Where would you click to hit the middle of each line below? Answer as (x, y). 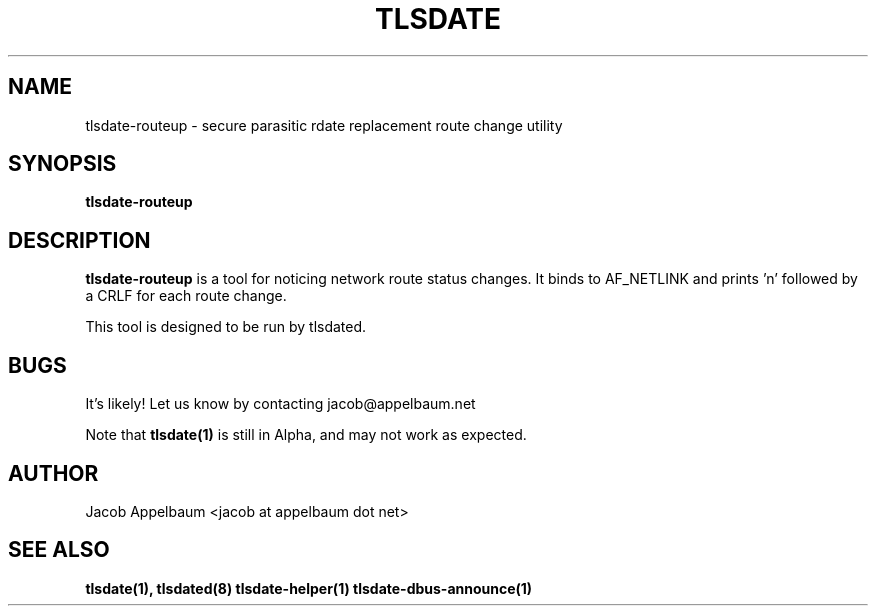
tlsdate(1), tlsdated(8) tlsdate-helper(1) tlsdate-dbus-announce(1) (309, 588)
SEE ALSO (59, 550)
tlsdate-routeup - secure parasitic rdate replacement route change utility (324, 125)
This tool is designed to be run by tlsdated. (226, 327)
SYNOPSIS (62, 164)
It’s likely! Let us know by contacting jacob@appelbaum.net (280, 404)
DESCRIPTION (79, 240)
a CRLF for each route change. (186, 296)
